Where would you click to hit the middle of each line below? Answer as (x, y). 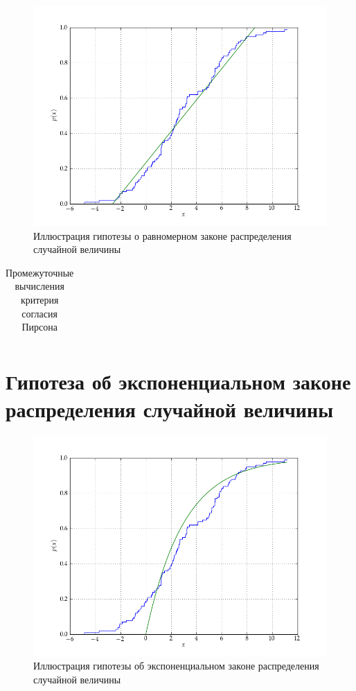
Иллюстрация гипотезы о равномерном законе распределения (162, 235)
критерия (39, 299)
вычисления (39, 286)
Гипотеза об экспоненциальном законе (178, 382)
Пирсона (39, 327)
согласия (39, 313)
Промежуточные (40, 272)
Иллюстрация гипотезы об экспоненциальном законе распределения (176, 666)
